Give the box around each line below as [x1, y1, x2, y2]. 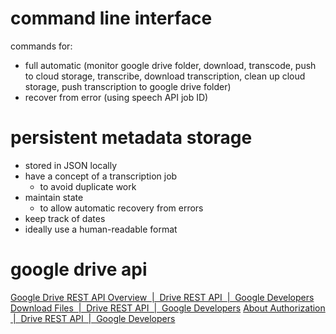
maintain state [24, 191, 84, 203]
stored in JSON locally [24, 159, 117, 171]
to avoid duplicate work [39, 180, 137, 192]
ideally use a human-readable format [24, 223, 178, 235]
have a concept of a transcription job [24, 170, 178, 182]
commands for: [10, 40, 73, 52]
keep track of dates [24, 212, 106, 224]
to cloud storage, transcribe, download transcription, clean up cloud [24, 70, 306, 82]
